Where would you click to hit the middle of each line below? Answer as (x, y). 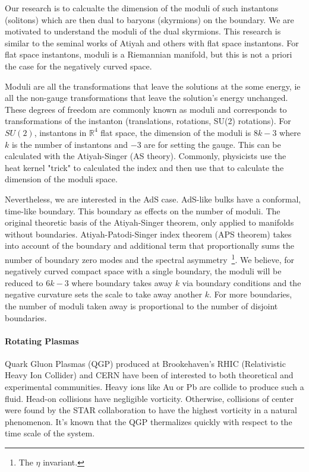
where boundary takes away (122, 282)
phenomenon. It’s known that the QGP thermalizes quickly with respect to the (149, 421)
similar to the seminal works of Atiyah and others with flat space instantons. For (152, 42)
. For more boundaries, (250, 294)
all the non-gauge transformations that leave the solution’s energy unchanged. (146, 98)
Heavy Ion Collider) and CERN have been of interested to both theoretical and (149, 375)
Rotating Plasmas (42, 340)
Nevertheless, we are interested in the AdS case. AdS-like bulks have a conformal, (153, 199)
